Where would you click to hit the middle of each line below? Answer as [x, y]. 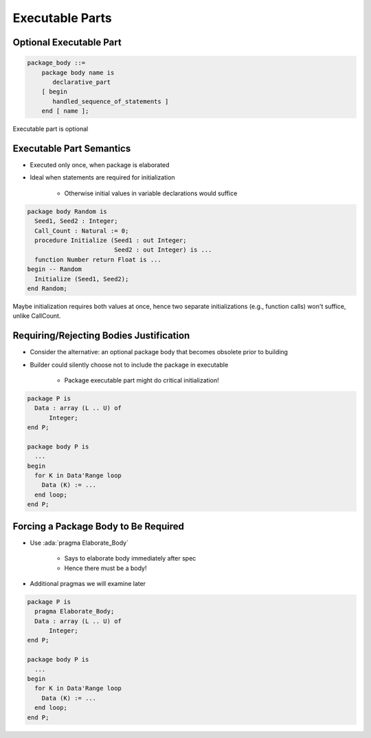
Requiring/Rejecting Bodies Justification [101, 336]
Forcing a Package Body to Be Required [99, 526]
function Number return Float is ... [98, 259]
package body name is [78, 73]
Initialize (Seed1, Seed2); [82, 279]
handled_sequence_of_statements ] [111, 101]
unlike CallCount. [37, 316]
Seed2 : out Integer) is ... [163, 250]
